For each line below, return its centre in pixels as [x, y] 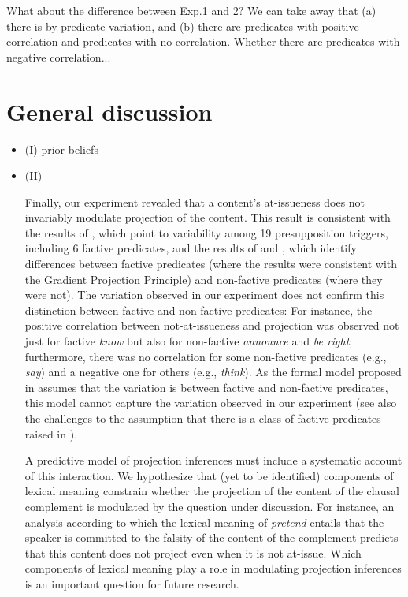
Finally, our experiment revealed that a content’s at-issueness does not [195, 201]
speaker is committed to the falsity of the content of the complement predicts [211, 537]
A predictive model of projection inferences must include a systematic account [213, 460]
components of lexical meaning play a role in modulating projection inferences [213, 568]
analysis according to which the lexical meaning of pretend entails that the [204, 522]
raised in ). [51, 433]
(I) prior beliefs [61, 149]
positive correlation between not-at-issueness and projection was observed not [212, 325]
